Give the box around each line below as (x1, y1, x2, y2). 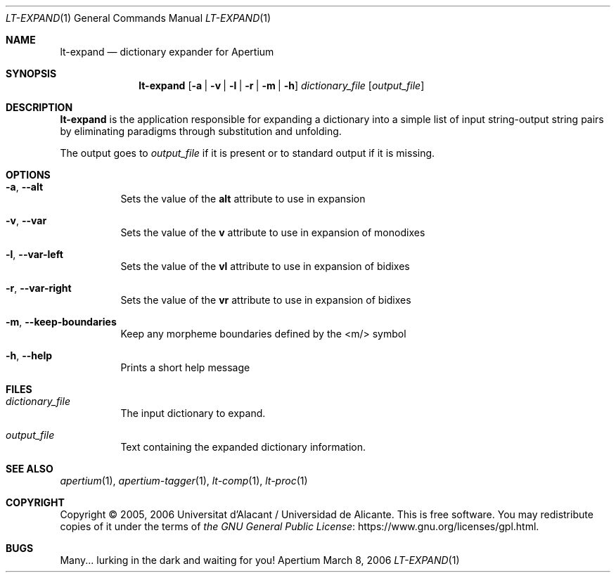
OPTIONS (6, 169, 51, 181)
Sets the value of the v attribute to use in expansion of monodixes (120, 226, 425, 238)
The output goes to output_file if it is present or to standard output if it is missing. (60, 147, 435, 159)
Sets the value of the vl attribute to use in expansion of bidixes (120, 260, 410, 272)
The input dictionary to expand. (120, 407, 266, 419)
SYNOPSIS (6, 68, 57, 79)
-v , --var (6, 214, 47, 226)
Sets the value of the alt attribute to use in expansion (120, 193, 366, 205)
